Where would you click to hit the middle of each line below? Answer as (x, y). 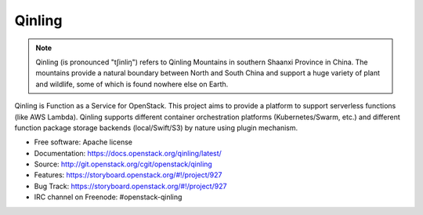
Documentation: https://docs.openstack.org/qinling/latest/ (128, 153)
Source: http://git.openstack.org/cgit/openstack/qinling (123, 164)
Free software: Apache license (83, 142)
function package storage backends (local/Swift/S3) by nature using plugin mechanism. (156, 128)
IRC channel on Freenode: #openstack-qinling (108, 197)
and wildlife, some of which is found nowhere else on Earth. (132, 84)
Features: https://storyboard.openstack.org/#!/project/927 (128, 175)
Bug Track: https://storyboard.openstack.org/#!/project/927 (130, 186)
